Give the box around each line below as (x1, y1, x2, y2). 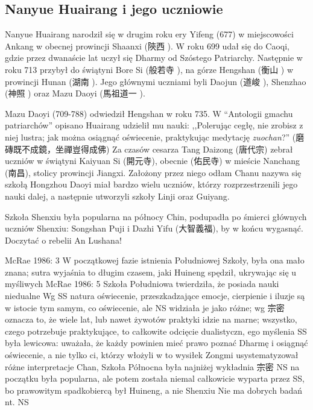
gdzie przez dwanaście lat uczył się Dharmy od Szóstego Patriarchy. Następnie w (5, 51, 303, 64)
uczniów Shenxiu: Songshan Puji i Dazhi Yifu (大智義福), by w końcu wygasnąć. (5, 222, 303, 235)
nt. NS (5, 396, 29, 408)
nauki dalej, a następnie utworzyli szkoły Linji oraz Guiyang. (5, 189, 230, 202)
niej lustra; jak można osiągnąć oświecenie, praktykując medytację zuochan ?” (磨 (5, 130, 305, 143)
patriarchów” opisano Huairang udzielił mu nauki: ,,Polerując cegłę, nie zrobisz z (5, 119, 303, 131)
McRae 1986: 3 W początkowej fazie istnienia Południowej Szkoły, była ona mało (5, 254, 305, 266)
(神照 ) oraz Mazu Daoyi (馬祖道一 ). (5, 87, 145, 99)
